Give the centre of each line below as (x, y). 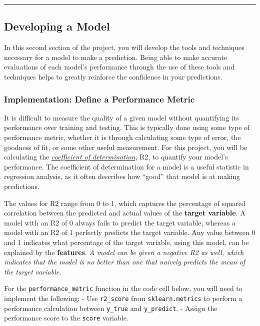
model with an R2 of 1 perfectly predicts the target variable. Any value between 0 (130, 232)
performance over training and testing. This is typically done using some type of (127, 127)
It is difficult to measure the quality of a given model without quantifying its (122, 117)
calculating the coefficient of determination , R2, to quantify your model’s (116, 157)
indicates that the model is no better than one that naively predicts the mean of (124, 262)
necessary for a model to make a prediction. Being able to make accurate (116, 57)
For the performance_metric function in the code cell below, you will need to (123, 288)
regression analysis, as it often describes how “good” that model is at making (122, 176)
